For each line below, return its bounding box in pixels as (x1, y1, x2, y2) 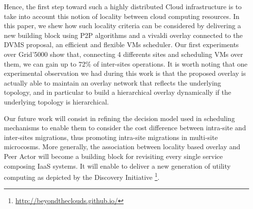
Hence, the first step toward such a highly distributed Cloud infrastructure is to (4, 1, 242, 11)
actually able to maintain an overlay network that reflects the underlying (4, 77, 221, 87)
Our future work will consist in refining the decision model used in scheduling (4, 113, 235, 123)
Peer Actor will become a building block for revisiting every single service (4, 151, 223, 161)
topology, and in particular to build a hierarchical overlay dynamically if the (4, 87, 231, 97)
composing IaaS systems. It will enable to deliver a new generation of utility (4, 160, 231, 171)
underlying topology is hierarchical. (4, 96, 109, 106)
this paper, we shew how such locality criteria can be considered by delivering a (4, 20, 241, 31)
